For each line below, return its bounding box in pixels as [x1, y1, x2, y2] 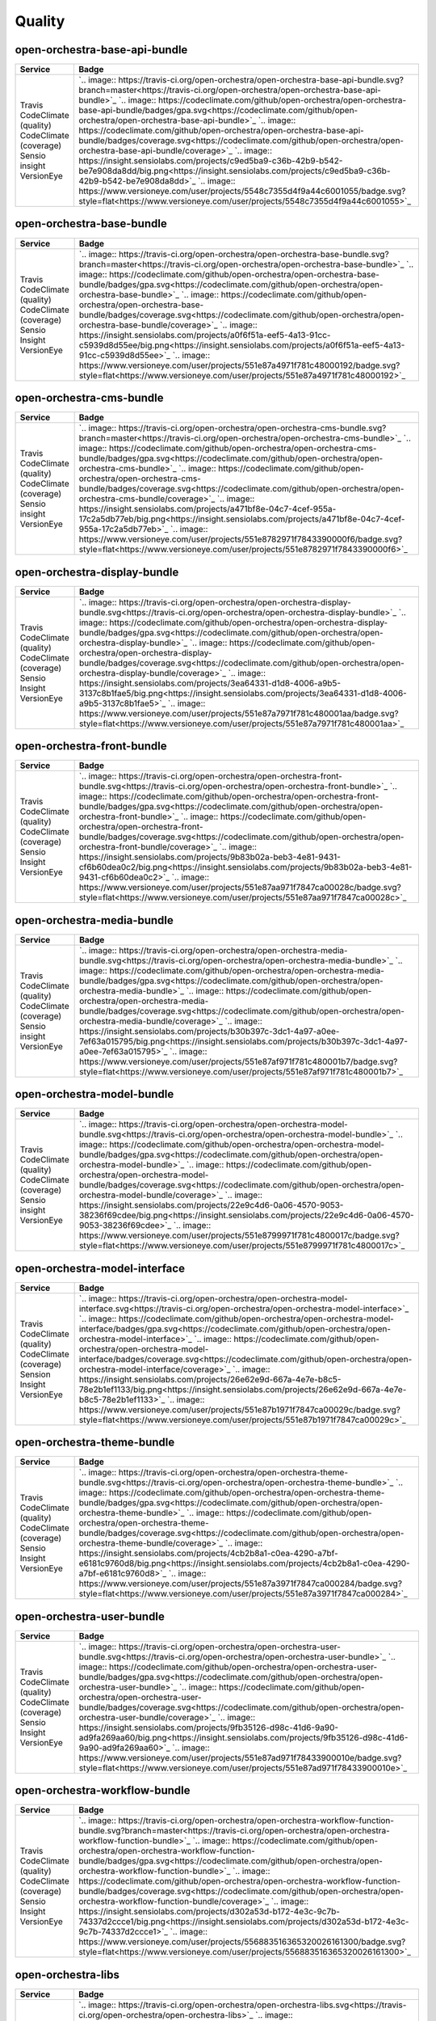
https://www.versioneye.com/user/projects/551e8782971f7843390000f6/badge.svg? [78, 534, 403, 545]
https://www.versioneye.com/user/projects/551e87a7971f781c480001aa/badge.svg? [79, 707, 399, 719]
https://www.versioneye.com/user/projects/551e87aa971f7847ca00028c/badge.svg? [78, 882, 401, 893]
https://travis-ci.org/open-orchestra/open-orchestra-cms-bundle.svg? [118, 423, 387, 434]
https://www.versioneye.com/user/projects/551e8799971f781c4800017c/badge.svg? [78, 1230, 400, 1241]
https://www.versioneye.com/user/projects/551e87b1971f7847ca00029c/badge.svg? [78, 1403, 401, 1415]
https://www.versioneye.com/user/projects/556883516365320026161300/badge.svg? [78, 1936, 406, 1947]
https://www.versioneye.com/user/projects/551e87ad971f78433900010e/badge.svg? [78, 1752, 402, 1763]
